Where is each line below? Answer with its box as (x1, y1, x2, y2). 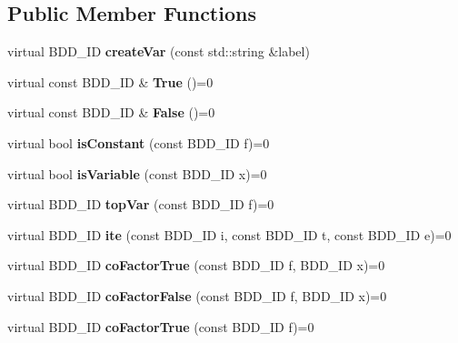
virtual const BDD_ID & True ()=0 (7, 72, 214, 91)
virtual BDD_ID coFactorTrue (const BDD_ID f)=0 (7, 317, 314, 336)
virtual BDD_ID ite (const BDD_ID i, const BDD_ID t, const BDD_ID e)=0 (7, 225, 452, 244)
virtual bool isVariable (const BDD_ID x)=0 (7, 164, 267, 183)
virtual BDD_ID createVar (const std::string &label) (7, 42, 310, 61)
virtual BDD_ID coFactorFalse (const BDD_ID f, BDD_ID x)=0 (7, 286, 387, 305)
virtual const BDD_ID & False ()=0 (7, 103, 215, 122)
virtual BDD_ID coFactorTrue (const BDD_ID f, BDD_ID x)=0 (7, 256, 385, 275)
